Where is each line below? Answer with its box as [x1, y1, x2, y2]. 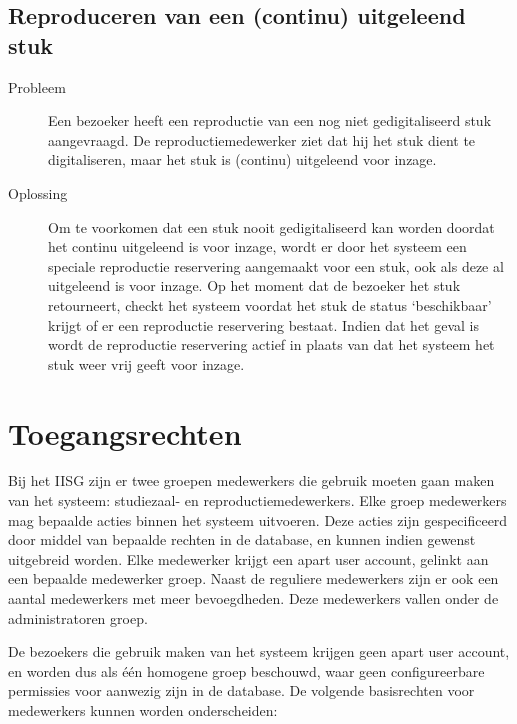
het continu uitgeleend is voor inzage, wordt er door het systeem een [48, 236, 467, 257]
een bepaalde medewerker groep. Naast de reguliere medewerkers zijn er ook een [8, 568, 499, 589]
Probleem [8, 76, 66, 97]
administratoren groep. [8, 607, 148, 628]
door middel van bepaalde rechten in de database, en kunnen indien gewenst [8, 529, 476, 550]
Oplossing [8, 182, 68, 203]
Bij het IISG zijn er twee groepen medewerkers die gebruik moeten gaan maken [8, 470, 495, 491]
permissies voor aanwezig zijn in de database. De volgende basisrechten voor [8, 680, 475, 701]
